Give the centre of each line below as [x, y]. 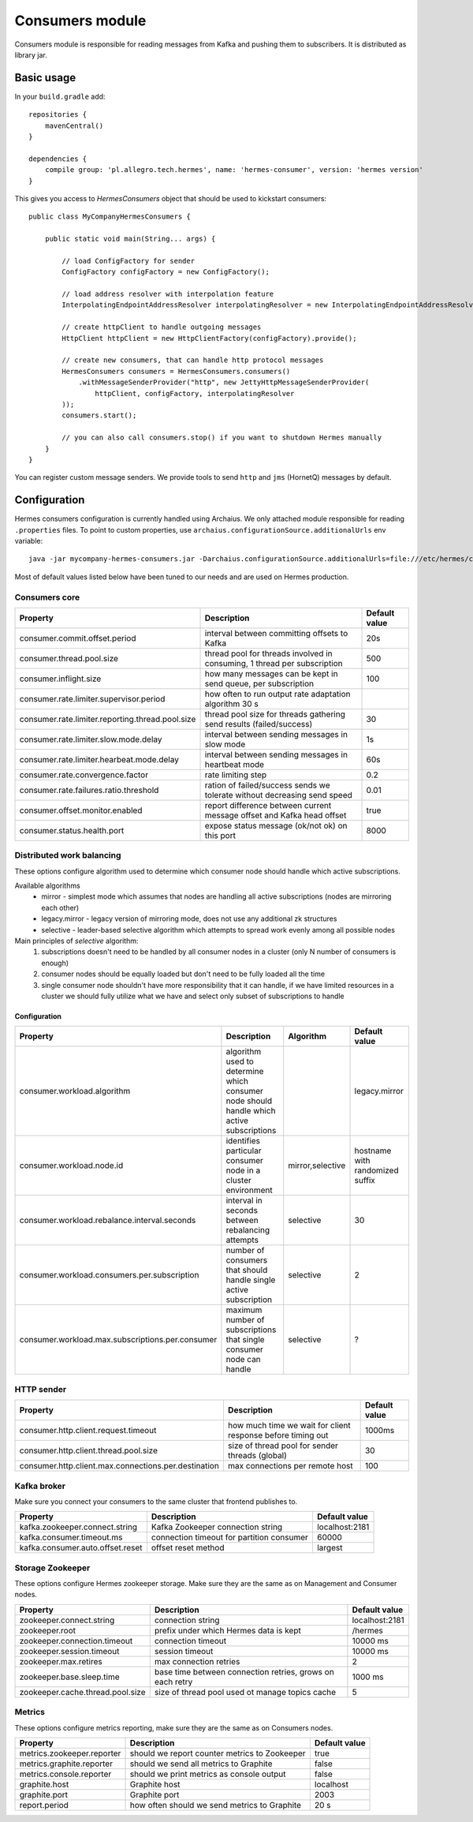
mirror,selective [317, 1165]
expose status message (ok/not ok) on [276, 825]
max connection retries [197, 1661]
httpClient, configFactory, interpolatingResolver [195, 393]
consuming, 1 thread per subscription [274, 663]
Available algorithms [47, 886]
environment [249, 1190]
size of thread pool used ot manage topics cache [245, 1692]
